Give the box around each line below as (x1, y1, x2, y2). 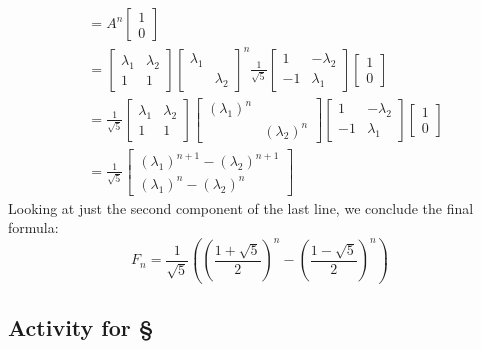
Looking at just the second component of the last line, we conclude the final (8, 197, 474, 218)
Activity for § (8, 312, 154, 343)
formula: (8, 217, 59, 238)
